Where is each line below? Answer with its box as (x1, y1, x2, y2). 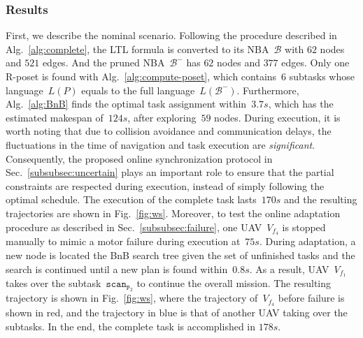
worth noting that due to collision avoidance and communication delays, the (6, 124, 332, 138)
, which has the (268, 96, 334, 111)
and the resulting (284, 192, 357, 207)
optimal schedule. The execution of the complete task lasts (6, 192, 257, 207)
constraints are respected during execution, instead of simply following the (6, 178, 325, 193)
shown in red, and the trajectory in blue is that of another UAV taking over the (6, 305, 348, 320)
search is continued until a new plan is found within (6, 261, 228, 276)
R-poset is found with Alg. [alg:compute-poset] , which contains (6, 69, 277, 83)
